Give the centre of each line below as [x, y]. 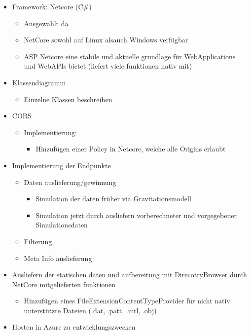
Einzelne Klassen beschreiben [68, 99]
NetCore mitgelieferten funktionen [64, 284]
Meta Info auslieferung [58, 258]
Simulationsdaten [62, 225]
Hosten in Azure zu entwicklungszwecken [74, 327]
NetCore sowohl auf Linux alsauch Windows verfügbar [106, 40]
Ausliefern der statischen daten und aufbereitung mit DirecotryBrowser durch [129, 275]
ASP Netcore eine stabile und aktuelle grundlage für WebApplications [130, 56]
